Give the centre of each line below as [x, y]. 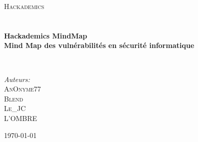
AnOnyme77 [22, 89]
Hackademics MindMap [46, 35]
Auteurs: [17, 79]
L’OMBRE [21, 118]
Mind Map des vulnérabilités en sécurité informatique [99, 45]
